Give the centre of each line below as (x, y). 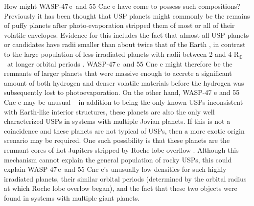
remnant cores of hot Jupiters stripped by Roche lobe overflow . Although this (121, 149)
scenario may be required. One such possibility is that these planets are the (117, 140)
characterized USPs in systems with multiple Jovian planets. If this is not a (117, 121)
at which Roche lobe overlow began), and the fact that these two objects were (121, 188)
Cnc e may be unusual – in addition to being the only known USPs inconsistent (124, 102)
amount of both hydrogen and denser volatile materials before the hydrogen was (124, 82)
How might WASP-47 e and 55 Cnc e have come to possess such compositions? (122, 6)
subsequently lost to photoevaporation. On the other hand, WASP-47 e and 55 (122, 92)
